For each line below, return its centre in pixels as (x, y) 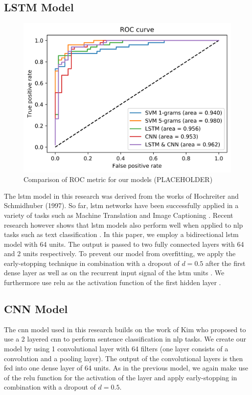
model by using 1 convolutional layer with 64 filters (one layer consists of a (116, 349)
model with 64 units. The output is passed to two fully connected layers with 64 (124, 244)
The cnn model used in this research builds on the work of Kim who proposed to (125, 329)
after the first (225, 263)
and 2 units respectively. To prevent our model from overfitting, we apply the (120, 253)
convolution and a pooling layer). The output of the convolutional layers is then (124, 358)
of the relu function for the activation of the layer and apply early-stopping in (121, 377)
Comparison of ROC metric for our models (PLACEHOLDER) (118, 179)
